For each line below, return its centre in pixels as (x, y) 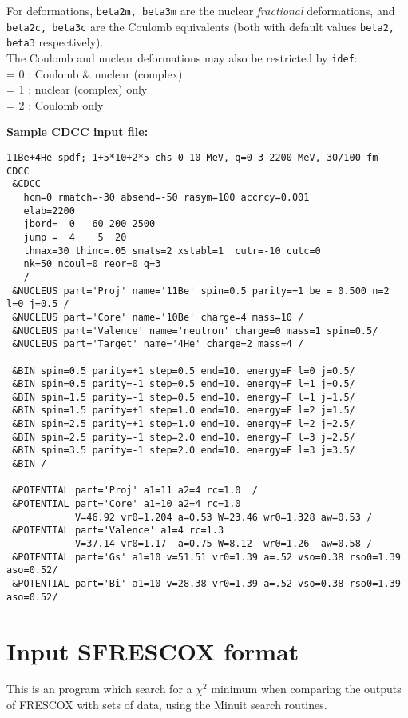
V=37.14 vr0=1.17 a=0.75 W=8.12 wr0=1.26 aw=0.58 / (224, 544)
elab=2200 (49, 211)
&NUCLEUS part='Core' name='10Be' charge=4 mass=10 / (158, 317)
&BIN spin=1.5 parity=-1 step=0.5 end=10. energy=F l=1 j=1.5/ (184, 397)
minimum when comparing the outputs (306, 689)
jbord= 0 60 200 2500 (89, 224)
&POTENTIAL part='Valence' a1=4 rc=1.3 (118, 531)
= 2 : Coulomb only (55, 104)
